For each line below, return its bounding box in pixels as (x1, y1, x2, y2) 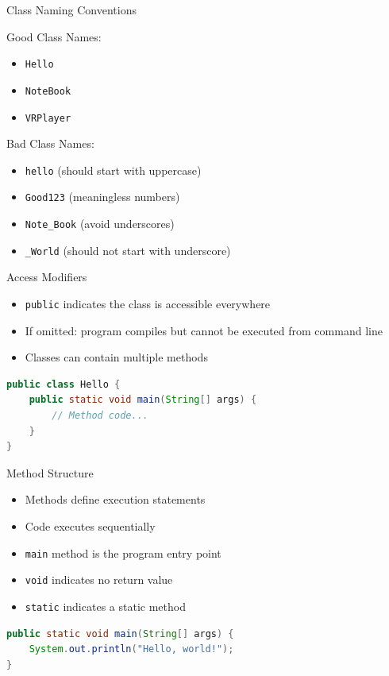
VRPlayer (25, 112, 71, 124)
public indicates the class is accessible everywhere (25, 295, 271, 311)
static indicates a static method (25, 597, 186, 614)
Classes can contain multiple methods (25, 349, 208, 365)
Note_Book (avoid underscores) (25, 215, 175, 232)
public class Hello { (6, 378, 121, 390)
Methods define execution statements (25, 491, 206, 508)
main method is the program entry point (25, 544, 221, 561)
